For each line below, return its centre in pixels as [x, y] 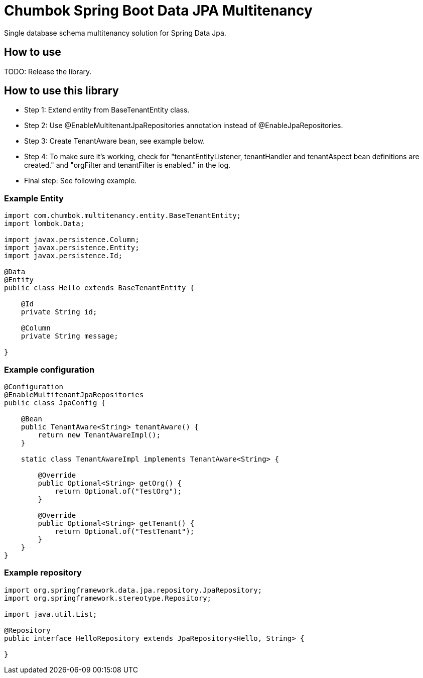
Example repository [43, 573]
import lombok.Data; [44, 224]
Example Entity [34, 198]
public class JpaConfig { [55, 403]
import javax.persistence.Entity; [72, 248]
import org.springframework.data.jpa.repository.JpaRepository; [133, 590]
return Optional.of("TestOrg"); [118, 491]
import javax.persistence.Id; [63, 256]
